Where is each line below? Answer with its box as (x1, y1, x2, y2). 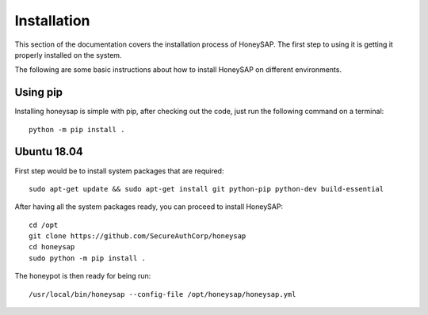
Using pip (14, 85, 63, 99)
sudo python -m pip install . (29, 253, 147, 263)
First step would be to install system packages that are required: (14, 166, 224, 176)
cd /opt (29, 220, 59, 230)
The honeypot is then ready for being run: (14, 271, 151, 281)
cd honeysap (29, 242, 75, 252)
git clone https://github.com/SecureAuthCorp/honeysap (29, 232, 246, 241)
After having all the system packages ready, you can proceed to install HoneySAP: (14, 202, 284, 211)
